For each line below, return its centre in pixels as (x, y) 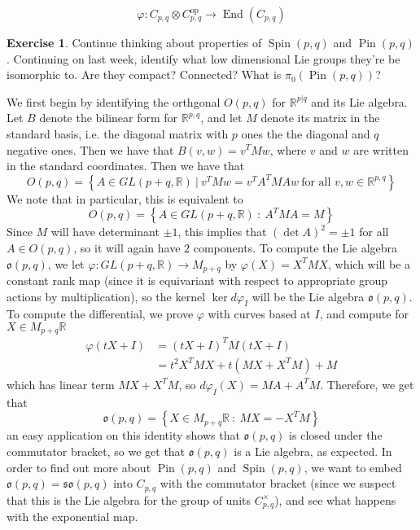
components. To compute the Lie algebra (295, 247)
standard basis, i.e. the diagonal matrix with (118, 133)
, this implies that (222, 232)
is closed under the (336, 435)
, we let (66, 263)
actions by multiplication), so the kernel (106, 296)
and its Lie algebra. (359, 101)
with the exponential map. (72, 517)
